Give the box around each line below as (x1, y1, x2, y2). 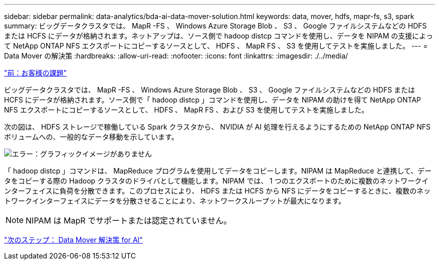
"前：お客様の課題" (4, 68, 67, 77)
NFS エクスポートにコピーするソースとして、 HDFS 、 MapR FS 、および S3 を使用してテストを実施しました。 (4, 105, 369, 114)
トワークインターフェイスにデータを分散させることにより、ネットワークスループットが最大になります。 (4, 196, 346, 205)
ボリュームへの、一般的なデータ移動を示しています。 (4, 132, 178, 141)
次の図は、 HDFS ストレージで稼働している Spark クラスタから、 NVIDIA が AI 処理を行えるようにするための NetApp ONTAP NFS (4, 122, 431, 131)
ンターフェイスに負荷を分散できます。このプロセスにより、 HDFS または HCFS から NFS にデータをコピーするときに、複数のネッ (4, 186, 431, 195)
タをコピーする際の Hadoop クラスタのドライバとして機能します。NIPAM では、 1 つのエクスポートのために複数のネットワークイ (4, 176, 429, 185)
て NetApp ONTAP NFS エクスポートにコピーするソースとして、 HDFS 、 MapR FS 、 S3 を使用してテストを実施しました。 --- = (4, 41, 428, 50)
